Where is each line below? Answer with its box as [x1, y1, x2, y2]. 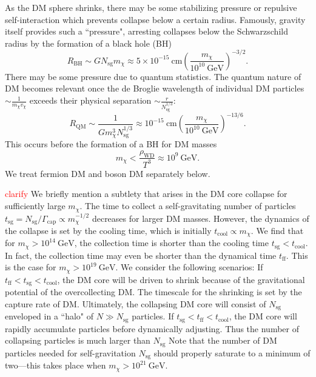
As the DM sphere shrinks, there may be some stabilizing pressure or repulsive [5, 1, 297, 13]
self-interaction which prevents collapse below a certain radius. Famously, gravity [5, 13, 306, 25]
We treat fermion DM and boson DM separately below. [5, 167, 210, 179]
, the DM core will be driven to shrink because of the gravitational [57, 273, 305, 285]
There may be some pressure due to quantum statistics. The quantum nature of [5, 70, 301, 82]
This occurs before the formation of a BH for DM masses [5, 138, 217, 150]
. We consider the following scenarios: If [115, 261, 263, 273]
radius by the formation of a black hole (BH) [5, 36, 172, 49]
